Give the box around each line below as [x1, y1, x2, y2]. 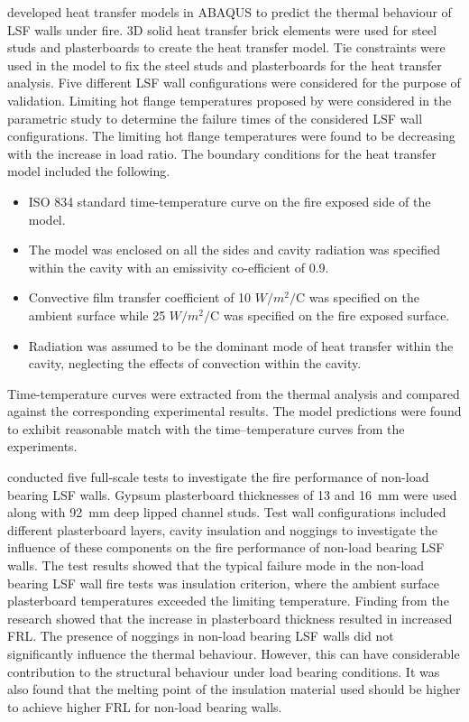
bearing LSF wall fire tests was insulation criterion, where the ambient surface [7, 573, 439, 592]
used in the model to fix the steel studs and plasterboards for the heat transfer [7, 55, 442, 74]
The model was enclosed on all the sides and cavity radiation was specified [28, 240, 441, 259]
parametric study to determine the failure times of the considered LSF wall [7, 108, 423, 127]
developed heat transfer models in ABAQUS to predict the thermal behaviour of [7, 3, 452, 21]
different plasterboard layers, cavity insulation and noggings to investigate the [7, 520, 437, 539]
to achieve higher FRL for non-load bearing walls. [7, 697, 282, 716]
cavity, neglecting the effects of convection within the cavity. [28, 354, 362, 373]
